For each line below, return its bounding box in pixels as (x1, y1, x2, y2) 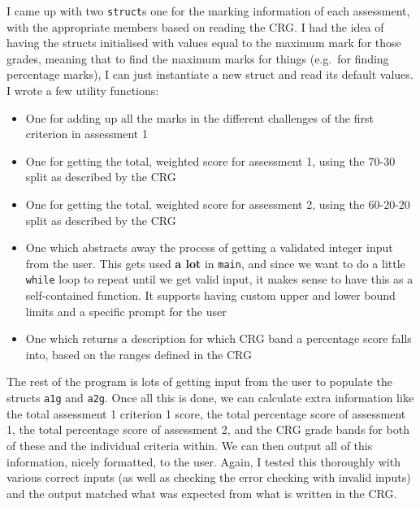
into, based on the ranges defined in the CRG (25, 345, 252, 362)
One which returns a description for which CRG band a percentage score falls (25, 330, 412, 347)
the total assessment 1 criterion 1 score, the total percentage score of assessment (6, 405, 406, 422)
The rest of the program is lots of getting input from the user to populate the (6, 373, 392, 390)
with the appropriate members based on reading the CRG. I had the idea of (6, 18, 384, 35)
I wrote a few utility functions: (6, 82, 159, 99)
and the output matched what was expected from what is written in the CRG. (6, 484, 397, 501)
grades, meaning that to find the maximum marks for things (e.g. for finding (6, 50, 389, 67)
